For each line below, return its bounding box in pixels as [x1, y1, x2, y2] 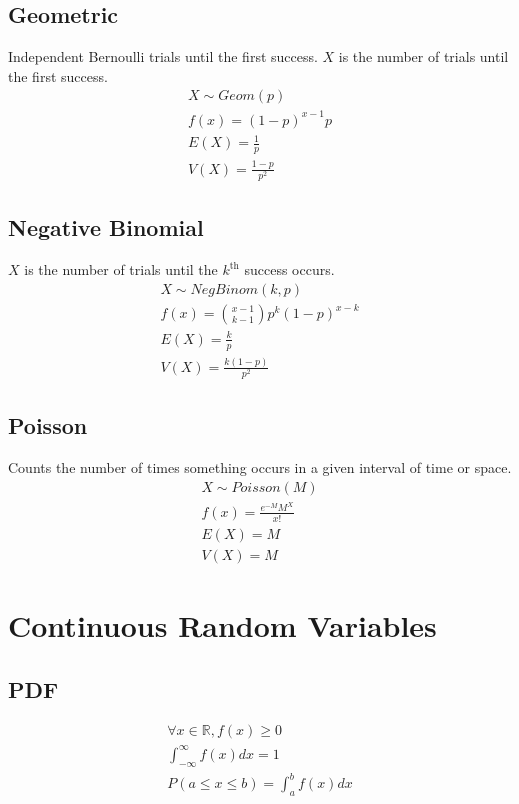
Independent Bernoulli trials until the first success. [8, 46, 318, 67]
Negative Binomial [8, 212, 204, 243]
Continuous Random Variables [8, 605, 437, 646]
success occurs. [244, 259, 335, 280]
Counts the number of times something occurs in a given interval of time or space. [8, 457, 512, 478]
